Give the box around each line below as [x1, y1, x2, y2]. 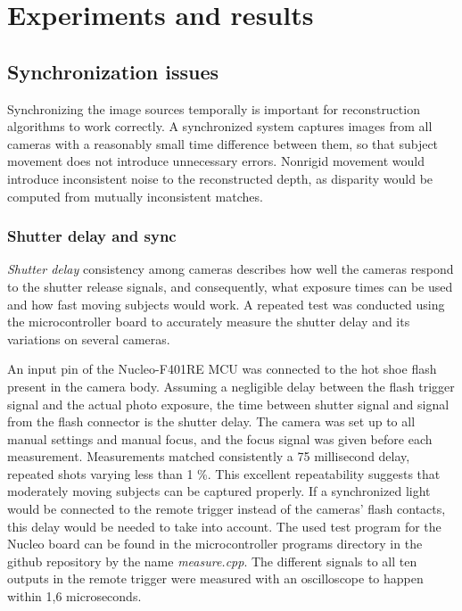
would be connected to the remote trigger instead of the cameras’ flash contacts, [7, 500, 446, 518]
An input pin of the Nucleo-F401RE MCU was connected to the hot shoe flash [7, 359, 437, 378]
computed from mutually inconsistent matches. [7, 186, 263, 205]
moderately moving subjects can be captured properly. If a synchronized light [7, 482, 431, 500]
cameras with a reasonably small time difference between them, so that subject [7, 134, 439, 153]
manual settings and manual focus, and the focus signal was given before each [7, 429, 433, 448]
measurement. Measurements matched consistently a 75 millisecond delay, [7, 447, 410, 466]
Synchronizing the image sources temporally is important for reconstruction [7, 99, 420, 118]
